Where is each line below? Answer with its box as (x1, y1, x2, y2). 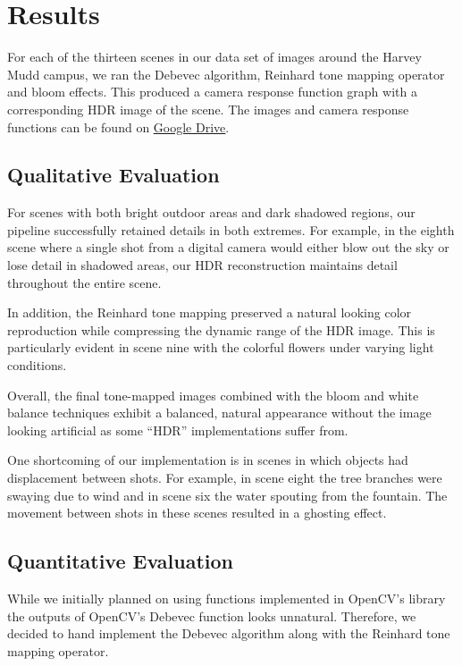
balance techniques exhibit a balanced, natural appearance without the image (7, 403, 432, 422)
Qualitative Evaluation (7, 161, 220, 189)
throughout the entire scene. (7, 273, 162, 291)
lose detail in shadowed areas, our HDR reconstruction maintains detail (7, 256, 398, 274)
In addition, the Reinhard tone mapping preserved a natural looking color (7, 303, 412, 322)
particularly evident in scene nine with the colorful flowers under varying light (7, 338, 434, 357)
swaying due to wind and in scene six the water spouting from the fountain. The (7, 485, 448, 504)
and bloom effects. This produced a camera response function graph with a (7, 82, 417, 101)
